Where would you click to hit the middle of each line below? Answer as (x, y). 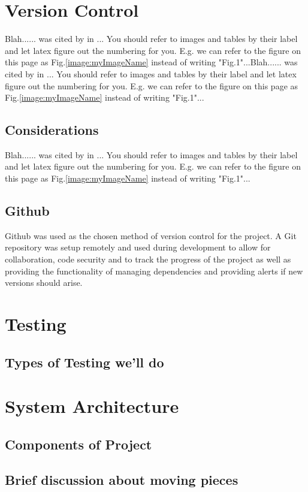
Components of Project (78, 444)
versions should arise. (44, 283)
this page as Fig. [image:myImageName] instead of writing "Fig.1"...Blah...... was (151, 62)
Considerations (52, 130)
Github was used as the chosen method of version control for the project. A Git (151, 235)
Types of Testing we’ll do (84, 362)
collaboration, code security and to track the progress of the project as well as (148, 259)
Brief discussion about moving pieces (122, 479)
